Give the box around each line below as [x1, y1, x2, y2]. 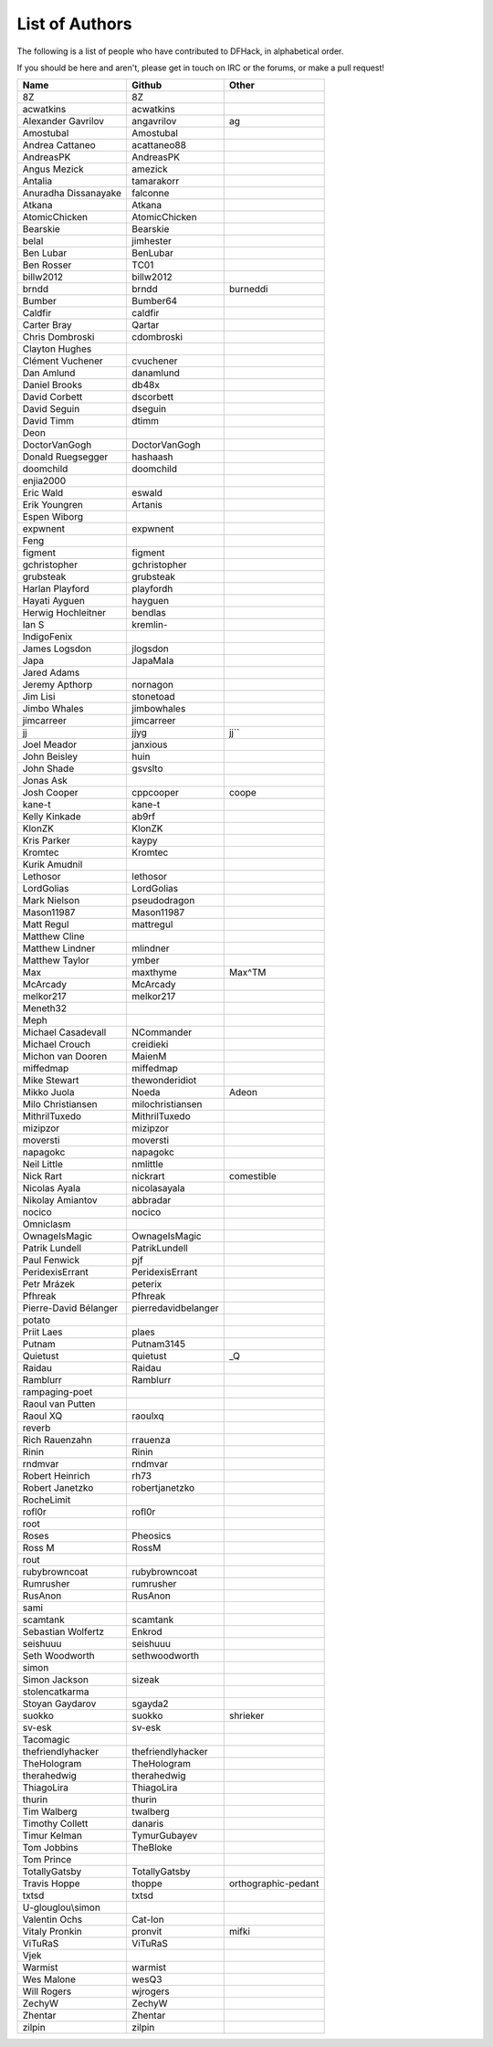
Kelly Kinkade [22, 810, 81, 823]
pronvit [131, 1926, 163, 1938]
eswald [131, 487, 163, 500]
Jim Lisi [22, 691, 56, 703]
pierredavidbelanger [131, 1302, 219, 1314]
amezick [131, 163, 168, 175]
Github [131, 79, 163, 91]
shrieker [228, 1709, 265, 1722]
